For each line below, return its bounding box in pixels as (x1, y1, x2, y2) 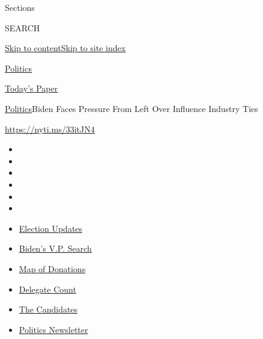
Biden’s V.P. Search (19, 242, 92, 255)
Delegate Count (19, 282, 76, 295)
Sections (5, 1, 35, 13)
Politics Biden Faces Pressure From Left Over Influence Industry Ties (5, 102, 258, 114)
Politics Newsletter (19, 323, 88, 335)
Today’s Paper (5, 82, 58, 95)
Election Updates (19, 222, 83, 234)
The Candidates (19, 303, 78, 316)
